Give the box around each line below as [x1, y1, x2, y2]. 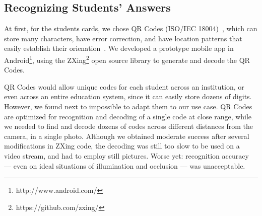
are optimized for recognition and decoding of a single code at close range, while [4, 111, 252, 121]
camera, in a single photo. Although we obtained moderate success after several [4, 130, 249, 141]
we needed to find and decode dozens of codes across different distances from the [4, 121, 253, 131]
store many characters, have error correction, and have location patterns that [4, 33, 242, 43]
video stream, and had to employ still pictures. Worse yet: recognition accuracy [4, 150, 249, 161]
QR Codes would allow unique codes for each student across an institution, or [4, 81, 244, 92]
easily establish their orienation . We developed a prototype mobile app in [4, 43, 234, 53]
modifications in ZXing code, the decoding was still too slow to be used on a [4, 140, 240, 151]
